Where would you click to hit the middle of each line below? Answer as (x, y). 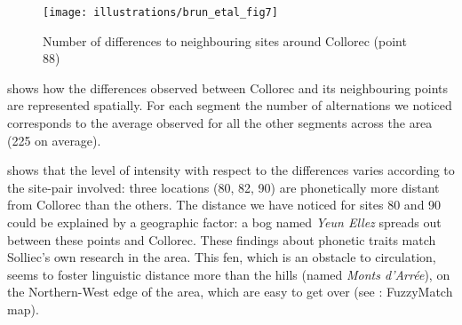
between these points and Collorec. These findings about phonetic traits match (222, 239)
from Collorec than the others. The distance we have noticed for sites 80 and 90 (224, 205)
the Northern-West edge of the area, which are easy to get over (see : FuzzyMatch (230, 292)
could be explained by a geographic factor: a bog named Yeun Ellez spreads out (224, 222)
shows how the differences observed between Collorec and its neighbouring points (228, 87)
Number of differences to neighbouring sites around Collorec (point (225, 40)
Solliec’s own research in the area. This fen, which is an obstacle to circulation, (222, 257)
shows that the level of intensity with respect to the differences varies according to (231, 170)
